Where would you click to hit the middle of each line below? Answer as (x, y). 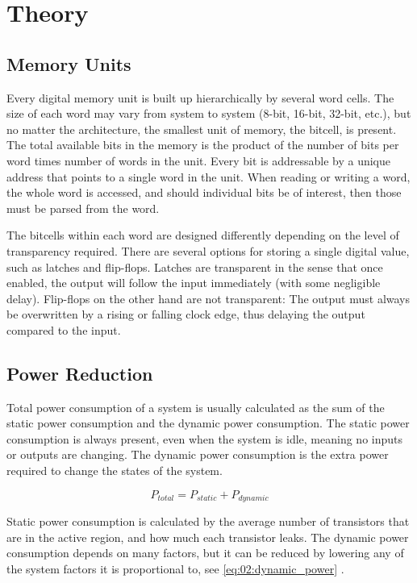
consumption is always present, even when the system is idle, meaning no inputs (205, 438)
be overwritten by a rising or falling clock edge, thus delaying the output (186, 314)
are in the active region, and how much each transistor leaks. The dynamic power (208, 537)
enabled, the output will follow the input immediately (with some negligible (194, 283)
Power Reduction (80, 373)
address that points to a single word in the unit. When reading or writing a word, (208, 176)
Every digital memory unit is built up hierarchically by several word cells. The (200, 97)
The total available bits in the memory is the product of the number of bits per (203, 145)
